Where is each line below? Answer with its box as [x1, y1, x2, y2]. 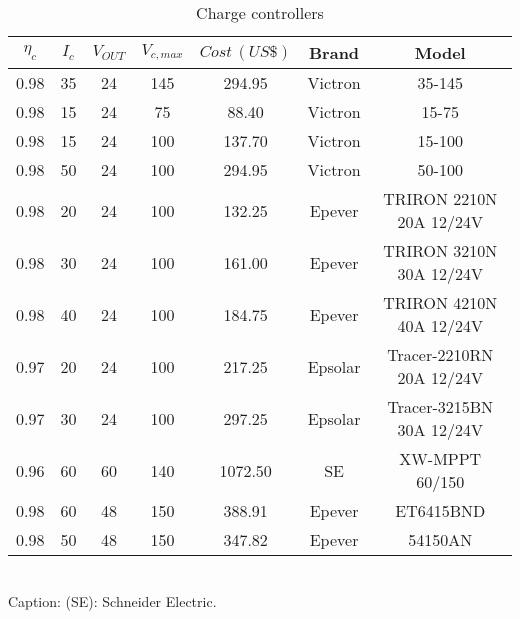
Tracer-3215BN [387, 395, 494, 418]
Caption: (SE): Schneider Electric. [8, 590, 217, 611]
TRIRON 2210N [383, 187, 498, 210]
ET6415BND [395, 499, 486, 522]
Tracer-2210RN [387, 343, 494, 366]
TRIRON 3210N [383, 239, 498, 262]
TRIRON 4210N [383, 291, 498, 314]
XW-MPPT [399, 447, 482, 470]
